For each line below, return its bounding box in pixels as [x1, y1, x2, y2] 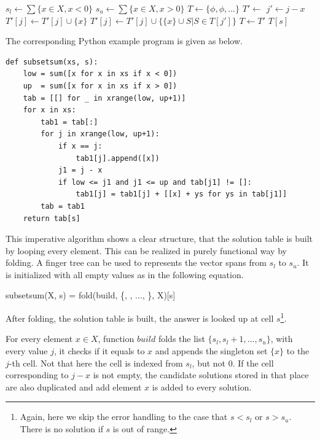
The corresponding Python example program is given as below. [6, 34, 243, 47]
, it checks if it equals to [53, 344, 145, 357]
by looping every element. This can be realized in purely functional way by [6, 244, 287, 257]
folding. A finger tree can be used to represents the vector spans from [6, 256, 267, 269]
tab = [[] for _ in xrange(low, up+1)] [23, 93, 186, 103]
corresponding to [6, 368, 69, 381]
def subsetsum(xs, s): [6, 57, 98, 66]
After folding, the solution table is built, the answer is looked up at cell [6, 311, 274, 324]
